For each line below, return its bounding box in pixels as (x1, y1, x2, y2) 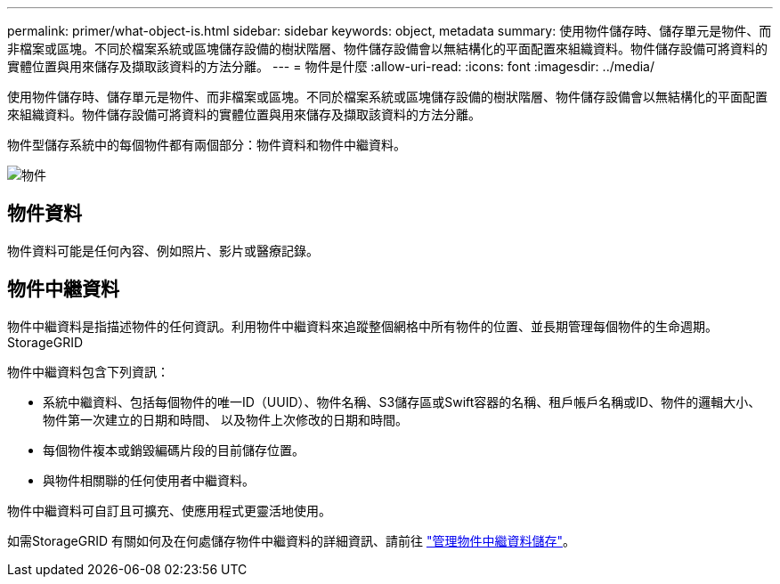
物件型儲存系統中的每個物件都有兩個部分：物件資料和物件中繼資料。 (7, 137, 406, 152)
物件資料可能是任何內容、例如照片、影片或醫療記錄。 (7, 242, 319, 258)
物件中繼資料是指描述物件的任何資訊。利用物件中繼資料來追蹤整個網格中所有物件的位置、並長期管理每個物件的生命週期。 (7, 318, 718, 334)
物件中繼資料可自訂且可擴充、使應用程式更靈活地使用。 (7, 502, 331, 518)
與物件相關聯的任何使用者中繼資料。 (43, 472, 255, 488)
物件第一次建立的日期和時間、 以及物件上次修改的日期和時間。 (43, 411, 408, 427)
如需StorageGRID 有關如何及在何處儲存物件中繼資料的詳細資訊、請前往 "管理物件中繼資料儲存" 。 (7, 532, 575, 548)
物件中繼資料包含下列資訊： (7, 363, 169, 379)
